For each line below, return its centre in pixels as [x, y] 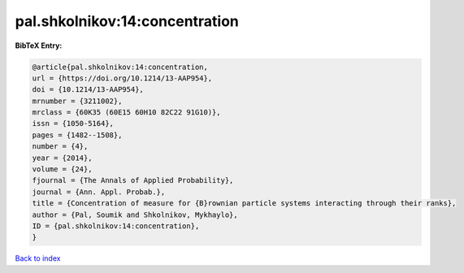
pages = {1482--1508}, [77, 135]
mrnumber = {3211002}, [77, 101]
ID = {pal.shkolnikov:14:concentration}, [116, 226]
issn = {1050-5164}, [73, 123]
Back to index [38, 258]
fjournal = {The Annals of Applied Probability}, [133, 180]
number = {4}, [60, 147]
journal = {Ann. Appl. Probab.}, [99, 192]
